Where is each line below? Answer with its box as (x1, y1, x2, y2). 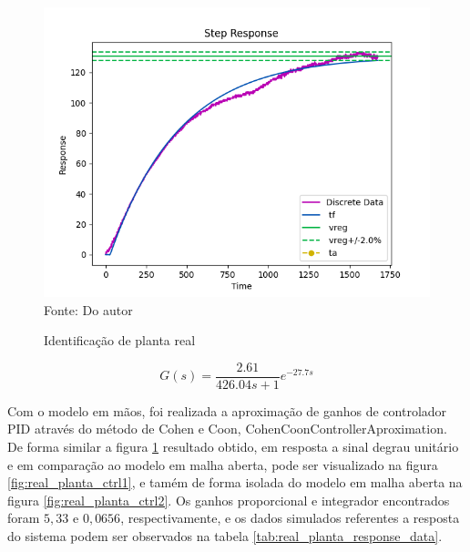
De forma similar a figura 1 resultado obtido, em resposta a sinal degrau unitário (7, 437, 459, 456)
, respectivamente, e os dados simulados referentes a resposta (120, 508, 460, 527)
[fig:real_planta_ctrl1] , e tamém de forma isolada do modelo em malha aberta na (7, 473, 463, 492)
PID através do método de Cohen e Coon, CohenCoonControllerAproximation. (7, 419, 447, 438)
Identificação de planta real (44, 331, 196, 350)
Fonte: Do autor (44, 300, 133, 319)
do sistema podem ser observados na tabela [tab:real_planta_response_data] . (7, 526, 443, 545)
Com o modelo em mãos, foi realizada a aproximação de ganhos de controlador (7, 401, 447, 420)
